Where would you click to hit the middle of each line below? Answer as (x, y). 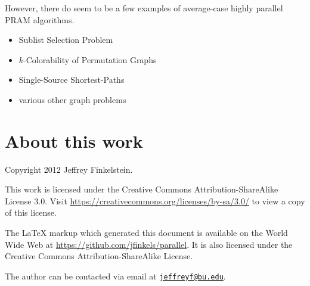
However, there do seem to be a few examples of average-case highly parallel (144, 8)
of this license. (31, 212)
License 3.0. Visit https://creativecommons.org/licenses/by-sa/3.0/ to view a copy (155, 200)
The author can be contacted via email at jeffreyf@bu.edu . (115, 276)
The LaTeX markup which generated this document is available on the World (146, 233)
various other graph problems (72, 99)
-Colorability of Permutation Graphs (90, 59)
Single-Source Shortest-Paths (72, 80)
